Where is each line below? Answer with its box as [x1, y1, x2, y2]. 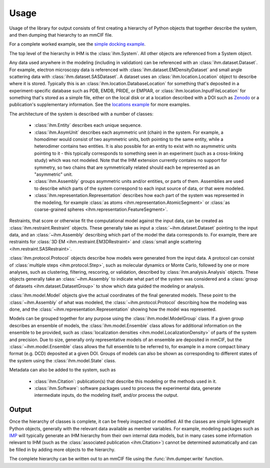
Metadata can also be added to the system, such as [9, 367, 116, 373]
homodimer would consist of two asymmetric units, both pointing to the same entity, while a [34, 136, 223, 142]
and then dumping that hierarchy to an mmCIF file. [9, 32, 113, 38]
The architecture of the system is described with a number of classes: [9, 111, 153, 117]
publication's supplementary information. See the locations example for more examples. [9, 102, 191, 108]
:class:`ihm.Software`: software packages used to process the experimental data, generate [34, 385, 221, 391]
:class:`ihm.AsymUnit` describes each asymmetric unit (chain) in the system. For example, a [34, 129, 223, 135]
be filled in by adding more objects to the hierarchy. [9, 446, 115, 452]
